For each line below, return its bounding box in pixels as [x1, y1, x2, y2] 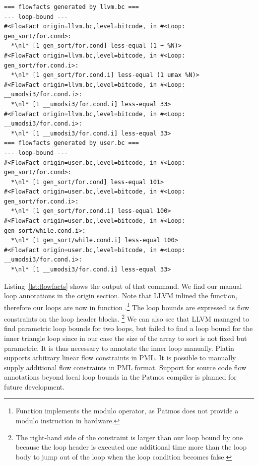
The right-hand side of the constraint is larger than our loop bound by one [15, 432, 243, 442]
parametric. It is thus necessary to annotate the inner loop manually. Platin [4, 342, 234, 353]
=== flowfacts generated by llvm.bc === [4, 3, 139, 10]
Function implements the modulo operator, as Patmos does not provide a [15, 405, 239, 416]
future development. [4, 381, 65, 392]
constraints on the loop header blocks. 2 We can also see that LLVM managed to [4, 312, 249, 324]
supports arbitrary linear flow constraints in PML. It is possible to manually [4, 352, 236, 363]
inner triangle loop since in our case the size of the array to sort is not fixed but [4, 332, 247, 343]
